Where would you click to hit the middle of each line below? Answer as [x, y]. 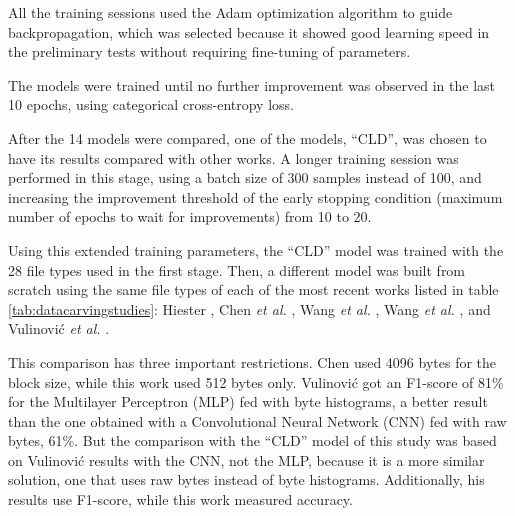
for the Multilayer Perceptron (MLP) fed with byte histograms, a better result [248, 401]
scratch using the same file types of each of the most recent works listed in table [253, 289]
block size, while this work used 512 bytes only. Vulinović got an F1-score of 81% [256, 381]
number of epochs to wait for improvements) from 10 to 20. [190, 216]
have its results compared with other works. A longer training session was [233, 157]
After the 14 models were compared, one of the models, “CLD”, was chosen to [247, 137]
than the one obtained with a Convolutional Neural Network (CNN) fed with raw [257, 420]
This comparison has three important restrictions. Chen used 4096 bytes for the [252, 361]
